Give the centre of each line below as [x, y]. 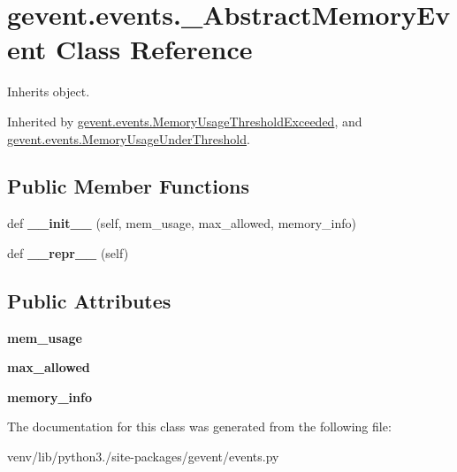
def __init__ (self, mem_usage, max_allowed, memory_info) [182, 223]
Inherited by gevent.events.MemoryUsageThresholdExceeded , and [185, 121]
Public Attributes [89, 300]
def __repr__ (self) [68, 252]
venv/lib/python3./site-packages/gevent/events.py [143, 457]
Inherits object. [49, 91]
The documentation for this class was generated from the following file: [199, 426]
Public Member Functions [128, 186]
